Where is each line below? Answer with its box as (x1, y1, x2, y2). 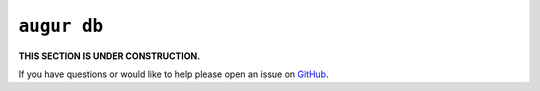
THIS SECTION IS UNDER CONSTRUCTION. (18, 50, 201, 62)
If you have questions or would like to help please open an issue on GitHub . (18, 68, 329, 80)
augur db (18, 15, 104, 37)
